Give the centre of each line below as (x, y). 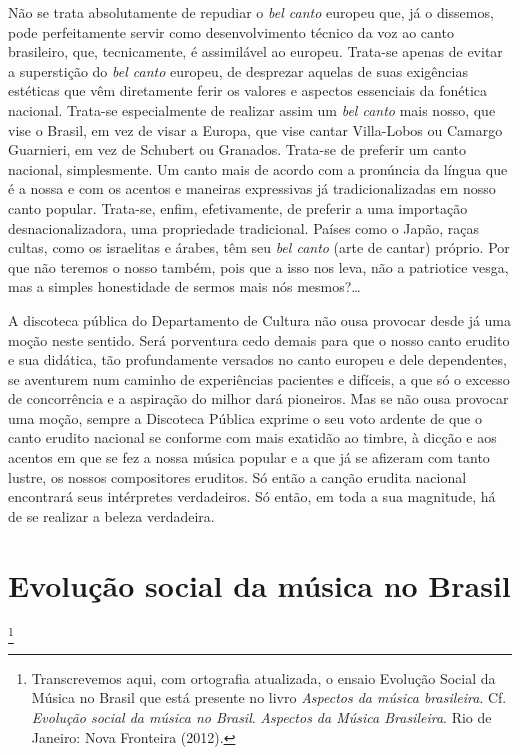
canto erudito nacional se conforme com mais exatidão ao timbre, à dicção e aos (252, 437)
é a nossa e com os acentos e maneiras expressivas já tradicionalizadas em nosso (252, 188)
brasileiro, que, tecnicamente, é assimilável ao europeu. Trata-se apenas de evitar (255, 51)
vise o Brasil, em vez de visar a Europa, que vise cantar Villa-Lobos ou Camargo (255, 129)
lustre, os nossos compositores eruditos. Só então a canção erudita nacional (237, 476)
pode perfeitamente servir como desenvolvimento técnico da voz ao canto (231, 31)
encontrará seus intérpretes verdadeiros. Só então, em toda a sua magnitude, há (252, 496)
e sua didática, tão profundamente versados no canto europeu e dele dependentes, (257, 359)
